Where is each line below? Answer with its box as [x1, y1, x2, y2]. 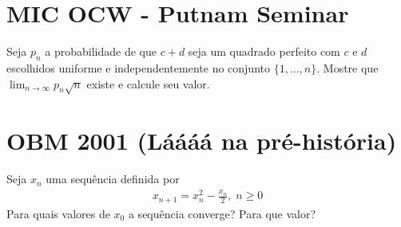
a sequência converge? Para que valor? [128, 205, 316, 221]
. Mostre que [316, 59, 379, 76]
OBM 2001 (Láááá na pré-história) [6, 124, 397, 157]
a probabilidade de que [45, 43, 157, 60]
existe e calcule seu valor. [86, 75, 210, 92]
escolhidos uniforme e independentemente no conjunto [6, 59, 270, 76]
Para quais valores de [6, 205, 110, 221]
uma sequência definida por [46, 170, 180, 187]
